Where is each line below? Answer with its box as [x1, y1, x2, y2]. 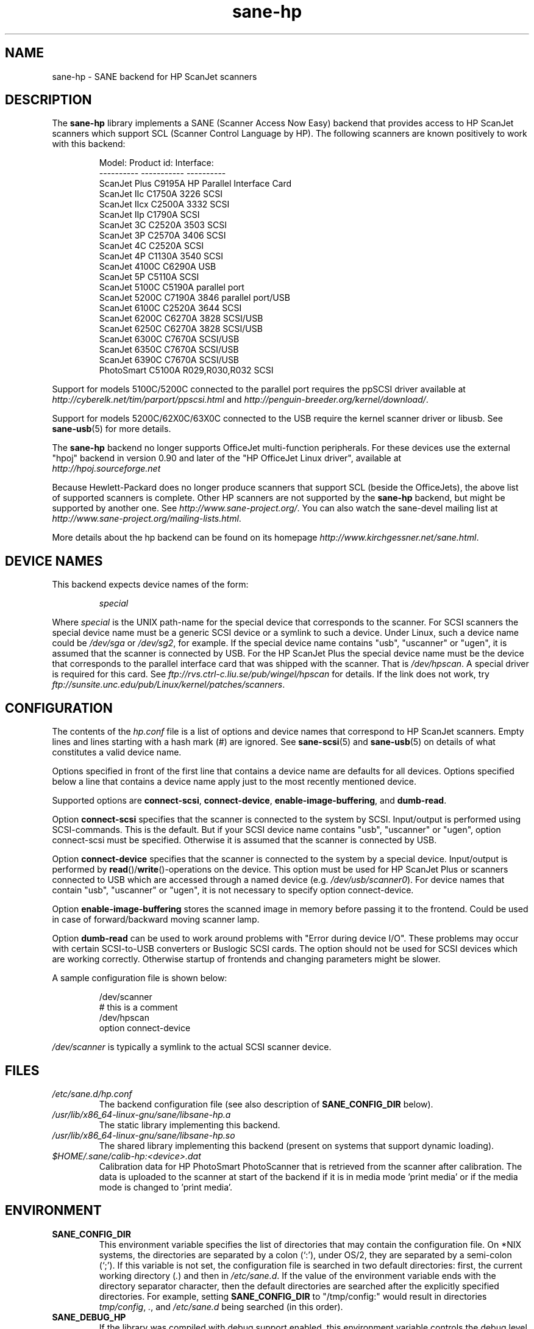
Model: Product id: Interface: [99, 157, 214, 168]
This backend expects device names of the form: [52, 579, 249, 590]
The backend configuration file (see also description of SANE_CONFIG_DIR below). [99, 1098, 433, 1109]
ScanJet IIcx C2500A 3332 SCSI [99, 199, 230, 210]
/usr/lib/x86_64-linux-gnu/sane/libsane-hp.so [52, 1129, 235, 1140]
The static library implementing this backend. [99, 1119, 280, 1130]
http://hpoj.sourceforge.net [52, 463, 161, 474]
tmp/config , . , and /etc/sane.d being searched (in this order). [99, 1301, 343, 1312]
